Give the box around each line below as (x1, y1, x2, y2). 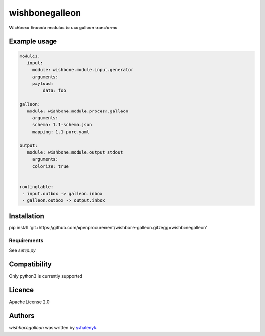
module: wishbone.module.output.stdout (27, 150, 123, 155)
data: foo (42, 87, 66, 93)
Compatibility (9, 260, 52, 269)
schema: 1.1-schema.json (32, 122, 92, 128)
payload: (32, 81, 53, 86)
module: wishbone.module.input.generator (32, 67, 133, 73)
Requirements (9, 237, 44, 244)
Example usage (9, 37, 57, 46)
